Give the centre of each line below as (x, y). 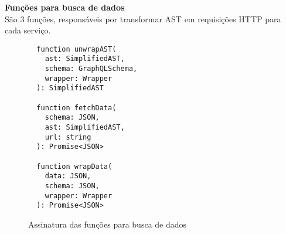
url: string (68, 137)
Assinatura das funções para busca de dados (108, 224)
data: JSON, (68, 176)
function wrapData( (74, 166)
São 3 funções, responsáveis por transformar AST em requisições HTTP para (143, 18)
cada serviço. (28, 30)
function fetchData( (76, 108)
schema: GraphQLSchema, (91, 69)
